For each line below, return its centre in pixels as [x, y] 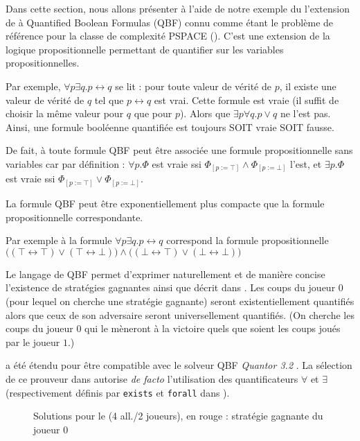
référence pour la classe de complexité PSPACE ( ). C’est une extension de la [168, 36]
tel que [109, 100]
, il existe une [308, 86]
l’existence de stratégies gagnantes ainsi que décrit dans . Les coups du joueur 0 [174, 287]
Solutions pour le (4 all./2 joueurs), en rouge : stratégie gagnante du [178, 416]
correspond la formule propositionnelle [247, 240]
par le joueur [33, 341]
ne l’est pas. [305, 113]
